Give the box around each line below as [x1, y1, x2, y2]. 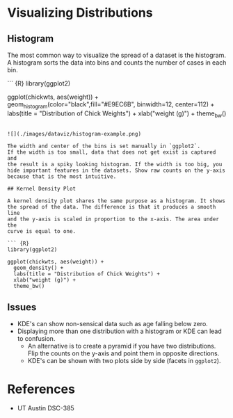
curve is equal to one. [7, 227, 77, 234]
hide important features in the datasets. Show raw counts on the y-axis [7, 167, 226, 174]
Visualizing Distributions [7, 5, 153, 21]
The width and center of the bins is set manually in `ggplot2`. [7, 143, 200, 150]
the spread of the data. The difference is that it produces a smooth [7, 203, 216, 210]
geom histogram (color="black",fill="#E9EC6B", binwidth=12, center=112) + [7, 100, 215, 110]
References [7, 381, 75, 397]
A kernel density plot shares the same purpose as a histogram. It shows [7, 197, 226, 204]
